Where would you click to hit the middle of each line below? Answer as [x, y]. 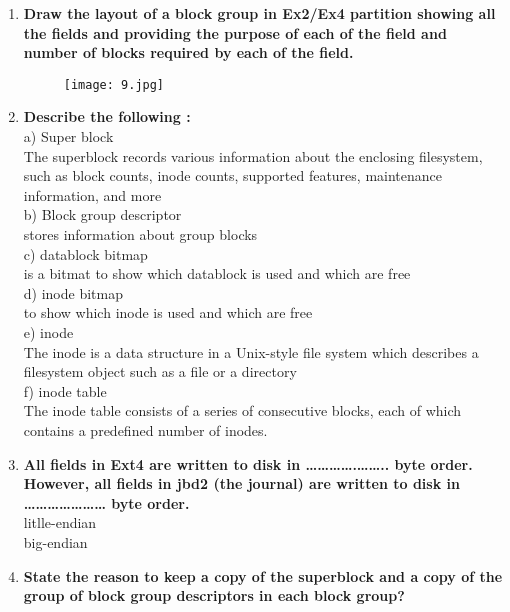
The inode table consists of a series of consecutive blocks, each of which [242, 410]
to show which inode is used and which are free [168, 312]
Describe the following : [107, 116]
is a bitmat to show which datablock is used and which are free [217, 273]
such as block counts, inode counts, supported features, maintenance [233, 175]
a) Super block [68, 136]
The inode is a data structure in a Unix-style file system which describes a [251, 351]
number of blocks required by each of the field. [188, 52]
